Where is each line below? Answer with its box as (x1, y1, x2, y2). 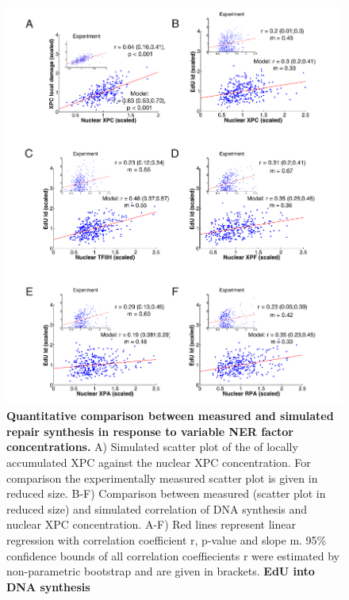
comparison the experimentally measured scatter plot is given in (6, 469, 318, 486)
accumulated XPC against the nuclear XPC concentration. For (6, 453, 311, 470)
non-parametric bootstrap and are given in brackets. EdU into (6, 563, 315, 579)
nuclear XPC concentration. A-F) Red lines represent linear (6, 516, 296, 533)
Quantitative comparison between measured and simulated (6, 407, 334, 424)
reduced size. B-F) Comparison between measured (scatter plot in (6, 485, 326, 502)
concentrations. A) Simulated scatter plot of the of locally (6, 438, 298, 455)
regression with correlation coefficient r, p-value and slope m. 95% (6, 531, 327, 548)
